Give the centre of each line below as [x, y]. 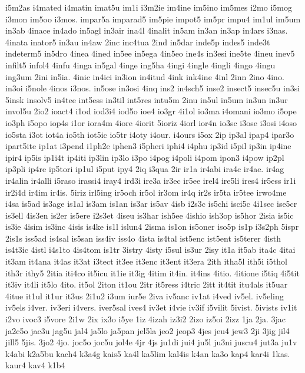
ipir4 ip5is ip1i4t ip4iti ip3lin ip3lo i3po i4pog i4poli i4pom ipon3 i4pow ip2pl [145, 157]
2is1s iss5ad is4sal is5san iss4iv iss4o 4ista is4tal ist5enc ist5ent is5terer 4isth [143, 238]
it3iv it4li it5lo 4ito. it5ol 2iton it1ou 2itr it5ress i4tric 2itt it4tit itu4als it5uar [147, 284]
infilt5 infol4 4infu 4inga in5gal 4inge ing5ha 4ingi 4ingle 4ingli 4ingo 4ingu [140, 65]
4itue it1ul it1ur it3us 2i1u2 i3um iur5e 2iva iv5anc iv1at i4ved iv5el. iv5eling [145, 296]
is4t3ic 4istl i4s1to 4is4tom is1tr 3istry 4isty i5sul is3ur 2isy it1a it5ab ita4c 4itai [150, 250]
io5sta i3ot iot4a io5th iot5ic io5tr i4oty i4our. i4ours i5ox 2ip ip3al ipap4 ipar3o [150, 134]
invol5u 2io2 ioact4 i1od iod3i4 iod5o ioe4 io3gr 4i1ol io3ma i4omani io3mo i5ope [151, 111]
